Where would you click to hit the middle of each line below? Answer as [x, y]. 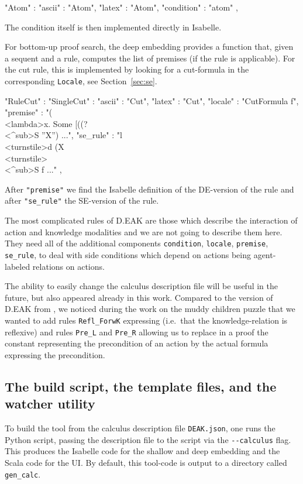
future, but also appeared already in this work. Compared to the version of [139, 297]
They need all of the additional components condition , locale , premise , [137, 243]
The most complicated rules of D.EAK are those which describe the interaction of [151, 220]
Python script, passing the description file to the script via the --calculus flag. [148, 439]
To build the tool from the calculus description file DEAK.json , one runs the [140, 428]
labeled [18, 266]
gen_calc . [23, 474]
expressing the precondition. [55, 354]
